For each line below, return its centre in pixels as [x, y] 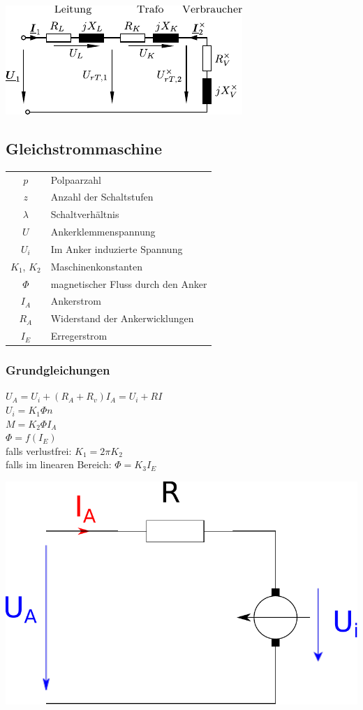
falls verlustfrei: [39, 450]
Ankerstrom [76, 301]
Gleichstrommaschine [84, 148]
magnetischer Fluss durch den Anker [129, 283]
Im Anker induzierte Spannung [117, 248]
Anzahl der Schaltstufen [102, 197]
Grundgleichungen [58, 370]
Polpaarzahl [76, 179]
